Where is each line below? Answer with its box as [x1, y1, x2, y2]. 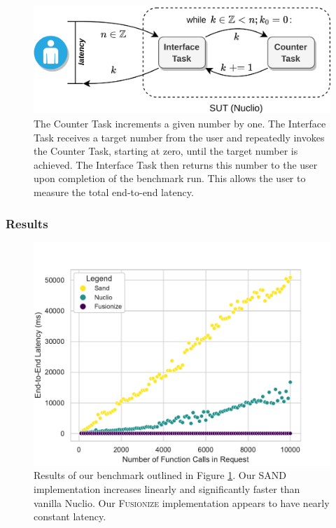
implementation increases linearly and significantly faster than [34, 482, 300, 496]
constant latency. [34, 509, 106, 524]
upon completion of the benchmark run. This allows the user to [34, 171, 306, 186]
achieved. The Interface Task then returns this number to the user [34, 157, 318, 172]
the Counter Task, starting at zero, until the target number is [34, 144, 298, 158]
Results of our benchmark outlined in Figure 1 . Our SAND [34, 468, 287, 482]
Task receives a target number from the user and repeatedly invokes [34, 130, 325, 144]
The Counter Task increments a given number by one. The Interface [34, 116, 326, 131]
